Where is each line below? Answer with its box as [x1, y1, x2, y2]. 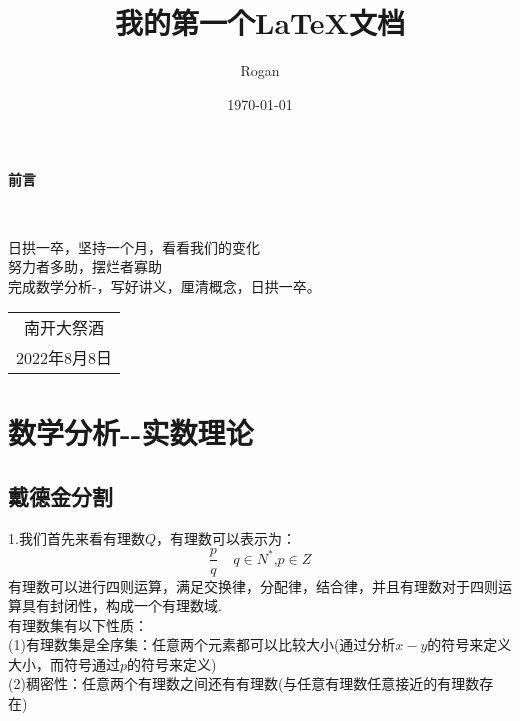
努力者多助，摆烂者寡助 [8, 256, 162, 277]
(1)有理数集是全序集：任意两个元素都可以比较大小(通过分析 [8, 634, 396, 655]
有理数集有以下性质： [8, 614, 148, 635]
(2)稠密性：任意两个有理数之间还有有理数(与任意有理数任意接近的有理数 [8, 673, 480, 694]
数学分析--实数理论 [8, 412, 254, 453]
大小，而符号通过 [8, 653, 120, 674]
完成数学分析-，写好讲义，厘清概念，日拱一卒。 [8, 275, 321, 296]
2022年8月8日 [16, 346, 113, 370]
